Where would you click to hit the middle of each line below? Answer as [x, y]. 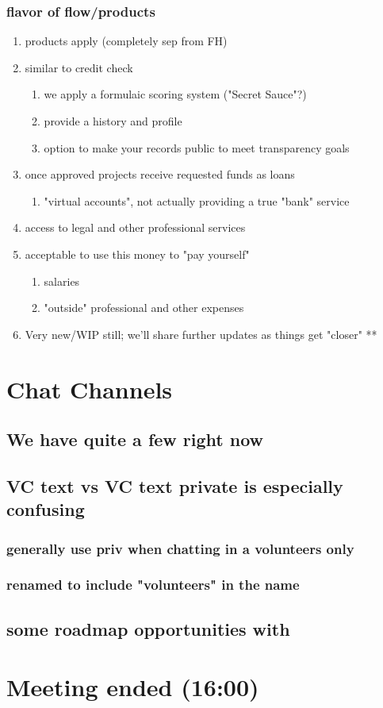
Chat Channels [90, 389]
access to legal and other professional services [135, 227]
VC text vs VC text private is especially [175, 485]
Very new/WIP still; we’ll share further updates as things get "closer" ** [201, 334]
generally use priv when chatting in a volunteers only [180, 548]
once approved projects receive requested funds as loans [160, 174]
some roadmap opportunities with [148, 628]
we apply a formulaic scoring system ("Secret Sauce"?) [175, 94]
